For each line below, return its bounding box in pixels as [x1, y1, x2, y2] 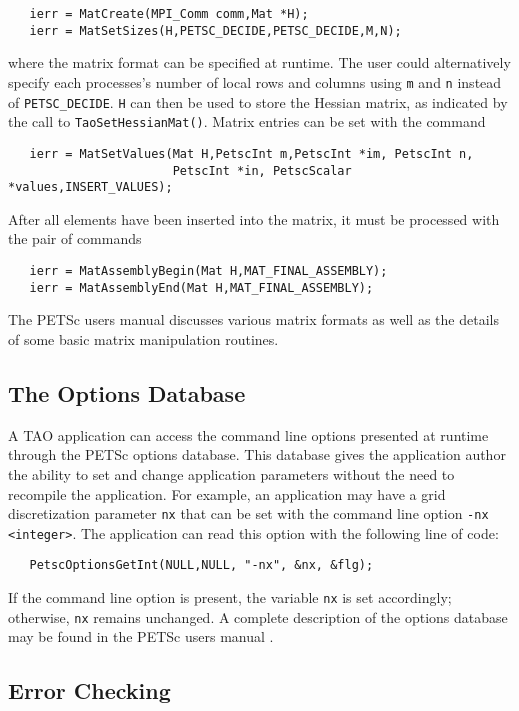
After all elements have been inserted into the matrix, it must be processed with [8, 208, 500, 229]
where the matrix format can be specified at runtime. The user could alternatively [8, 52, 511, 73]
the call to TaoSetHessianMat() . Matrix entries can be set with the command [8, 111, 486, 132]
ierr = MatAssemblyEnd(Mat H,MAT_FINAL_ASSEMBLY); [29, 280, 374, 295]
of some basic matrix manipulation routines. [8, 328, 279, 349]
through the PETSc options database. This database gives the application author [8, 444, 506, 465]
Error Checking [8, 675, 171, 706]
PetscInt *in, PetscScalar [172, 163, 352, 178]
